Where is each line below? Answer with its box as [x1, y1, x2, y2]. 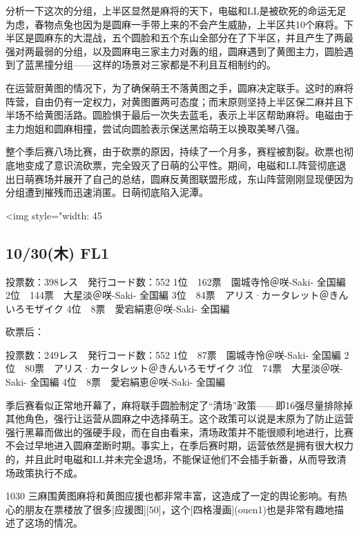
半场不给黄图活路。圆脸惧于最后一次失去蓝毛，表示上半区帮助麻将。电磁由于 [6, 108, 353, 122]
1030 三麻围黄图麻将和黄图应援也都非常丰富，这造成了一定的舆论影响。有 [6, 488, 338, 503]
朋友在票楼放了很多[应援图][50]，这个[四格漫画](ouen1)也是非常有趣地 [24, 502, 335, 516]
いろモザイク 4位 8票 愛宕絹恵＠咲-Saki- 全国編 [6, 301, 230, 315]
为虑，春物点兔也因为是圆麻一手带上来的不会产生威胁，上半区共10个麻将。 [6, 17, 344, 31]
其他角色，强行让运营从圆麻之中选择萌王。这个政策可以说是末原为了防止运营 [6, 411, 353, 426]
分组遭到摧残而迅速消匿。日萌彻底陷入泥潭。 [6, 185, 208, 199]
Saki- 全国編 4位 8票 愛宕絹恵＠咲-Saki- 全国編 [6, 375, 226, 389]
